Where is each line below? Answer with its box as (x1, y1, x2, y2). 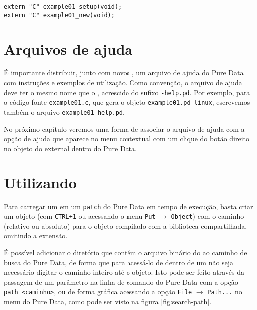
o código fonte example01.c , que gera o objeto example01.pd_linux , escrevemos (4, 97, 250, 107)
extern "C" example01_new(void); (4, 11, 115, 19)
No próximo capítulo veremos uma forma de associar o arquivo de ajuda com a (4, 123, 245, 134)
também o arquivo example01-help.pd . (4, 106, 125, 117)
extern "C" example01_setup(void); (4, 3, 122, 10)
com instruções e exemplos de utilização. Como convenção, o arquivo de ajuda (4, 77, 242, 88)
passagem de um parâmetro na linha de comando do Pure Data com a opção (4, 276, 238, 287)
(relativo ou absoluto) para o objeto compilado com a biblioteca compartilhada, (4, 220, 247, 231)
